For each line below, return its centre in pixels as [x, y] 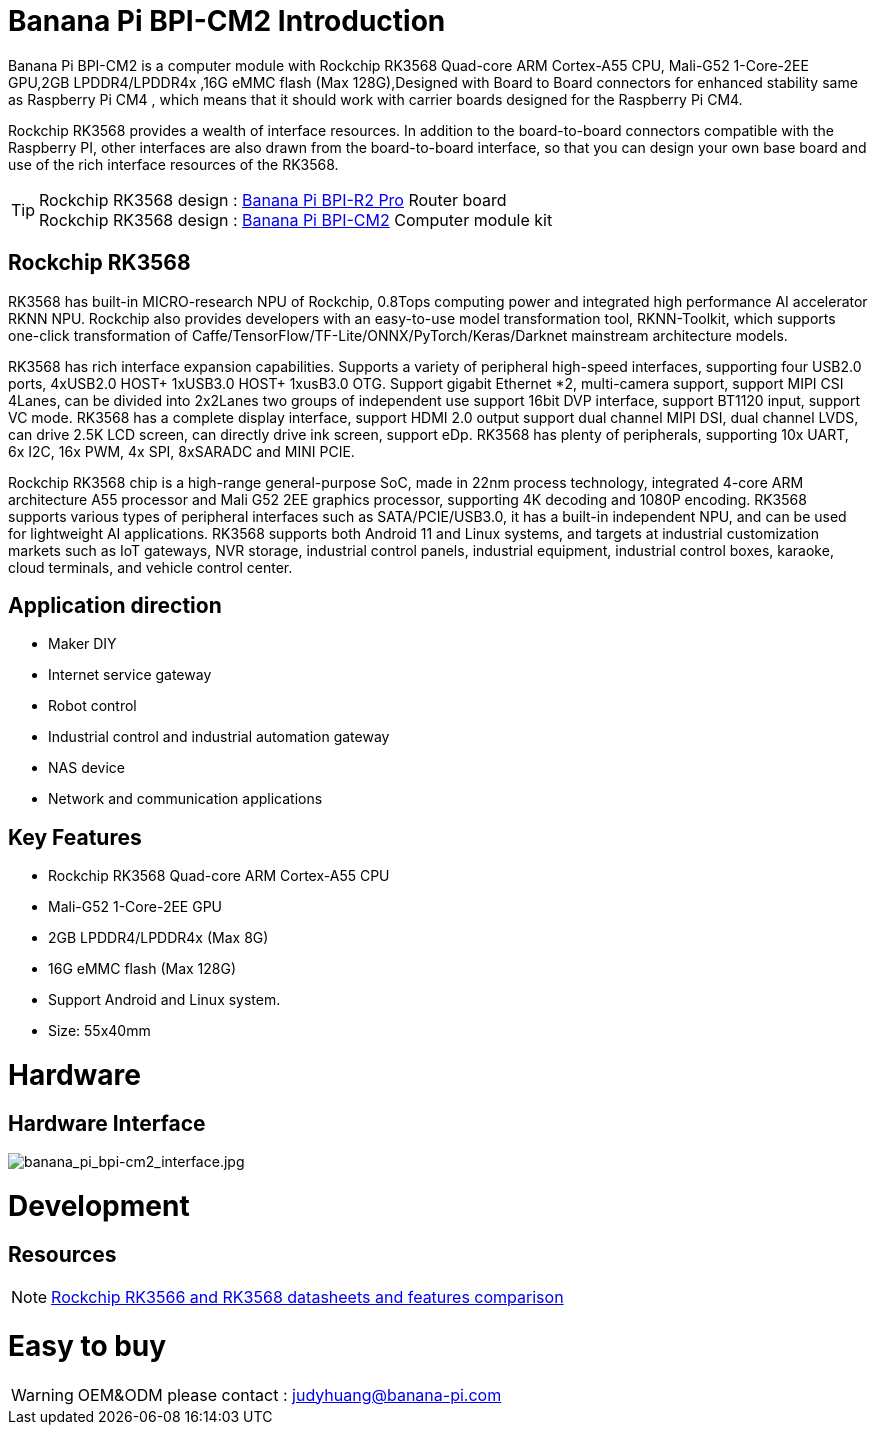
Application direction [115, 606]
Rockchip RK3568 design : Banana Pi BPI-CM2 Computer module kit [296, 219]
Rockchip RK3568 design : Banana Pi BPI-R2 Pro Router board [273, 199]
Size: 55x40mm [99, 1031]
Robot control [92, 706]
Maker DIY [82, 644]
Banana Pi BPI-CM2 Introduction [227, 21]
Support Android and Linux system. [164, 1000]
